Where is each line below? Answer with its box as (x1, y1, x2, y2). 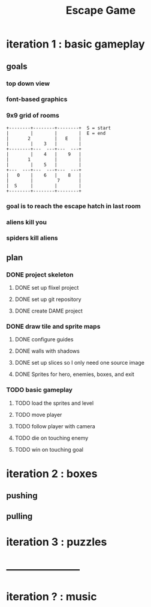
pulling (6, 511, 33, 521)
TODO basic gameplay (6, 386, 73, 394)
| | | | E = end (6, 130, 106, 136)
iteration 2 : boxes (6, 467, 98, 480)
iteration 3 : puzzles (6, 535, 107, 549)
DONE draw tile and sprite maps (6, 322, 101, 330)
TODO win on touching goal (14, 446, 84, 453)
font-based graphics (6, 95, 68, 104)
